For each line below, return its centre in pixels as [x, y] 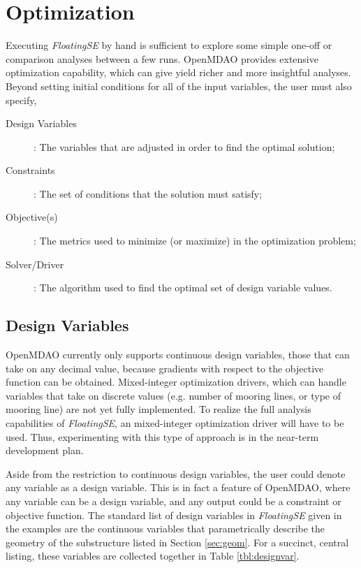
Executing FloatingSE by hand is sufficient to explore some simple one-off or [169, 45]
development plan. [45, 450]
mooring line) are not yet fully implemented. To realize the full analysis [159, 409]
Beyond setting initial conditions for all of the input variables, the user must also [179, 86]
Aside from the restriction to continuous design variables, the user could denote [176, 473]
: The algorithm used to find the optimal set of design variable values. [183, 287]
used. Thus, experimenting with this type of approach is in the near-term [162, 436]
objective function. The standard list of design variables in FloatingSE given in [174, 515]
